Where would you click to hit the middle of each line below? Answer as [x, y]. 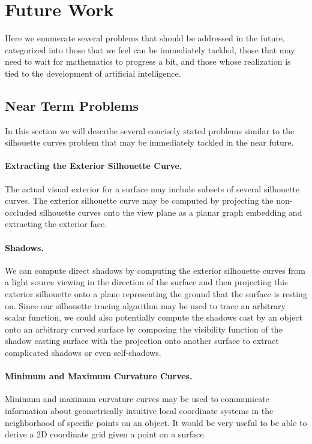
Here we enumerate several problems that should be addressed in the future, [145, 38]
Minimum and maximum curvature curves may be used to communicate [137, 399]
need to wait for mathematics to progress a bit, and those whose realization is [148, 61]
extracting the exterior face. [56, 224]
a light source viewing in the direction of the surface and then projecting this [146, 282]
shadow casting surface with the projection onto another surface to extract [142, 341]
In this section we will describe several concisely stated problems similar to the [150, 130]
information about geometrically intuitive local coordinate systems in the [139, 410]
